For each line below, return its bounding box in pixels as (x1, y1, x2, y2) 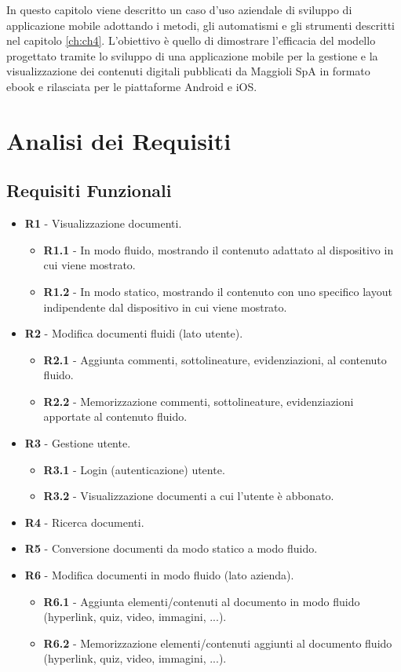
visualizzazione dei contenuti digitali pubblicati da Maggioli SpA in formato (6, 63, 370, 79)
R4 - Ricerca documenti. (24, 513, 144, 530)
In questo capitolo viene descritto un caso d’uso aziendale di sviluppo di (6, 2, 352, 17)
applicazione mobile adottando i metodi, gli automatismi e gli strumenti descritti (6, 16, 395, 33)
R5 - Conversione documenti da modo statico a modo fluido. (24, 540, 318, 557)
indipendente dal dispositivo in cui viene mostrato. (43, 298, 287, 315)
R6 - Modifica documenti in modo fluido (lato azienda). (24, 567, 294, 583)
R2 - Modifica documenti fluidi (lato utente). (24, 325, 243, 341)
